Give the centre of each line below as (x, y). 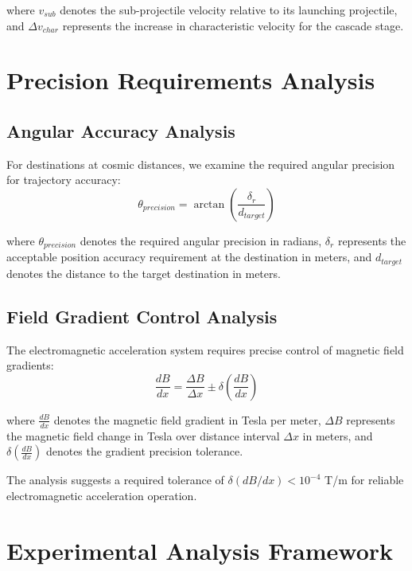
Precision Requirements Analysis (191, 80)
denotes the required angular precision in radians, (201, 240)
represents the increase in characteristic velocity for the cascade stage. (233, 25)
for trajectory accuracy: (64, 180)
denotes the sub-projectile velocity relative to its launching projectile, (229, 10)
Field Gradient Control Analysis (142, 316)
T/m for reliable (364, 480)
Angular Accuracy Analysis (121, 130)
